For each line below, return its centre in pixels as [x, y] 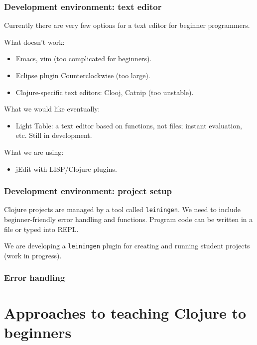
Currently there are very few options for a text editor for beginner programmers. [127, 25]
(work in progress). [33, 255]
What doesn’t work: [34, 42]
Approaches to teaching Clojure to [125, 312]
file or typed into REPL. [41, 229]
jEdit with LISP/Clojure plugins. [66, 169]
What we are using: [34, 152]
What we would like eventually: [52, 109]
